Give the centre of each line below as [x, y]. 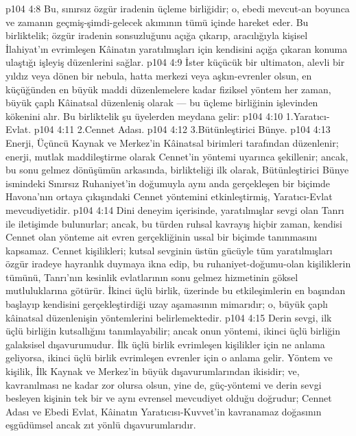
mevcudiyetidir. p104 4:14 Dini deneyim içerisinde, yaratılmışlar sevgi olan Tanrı [175, 209]
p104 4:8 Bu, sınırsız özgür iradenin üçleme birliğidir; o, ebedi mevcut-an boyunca [178, 8]
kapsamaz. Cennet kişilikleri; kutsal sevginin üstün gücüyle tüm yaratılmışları [169, 250]
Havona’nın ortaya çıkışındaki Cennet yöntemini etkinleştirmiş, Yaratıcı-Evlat [169, 196]
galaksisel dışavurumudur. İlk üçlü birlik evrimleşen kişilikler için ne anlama [165, 344]
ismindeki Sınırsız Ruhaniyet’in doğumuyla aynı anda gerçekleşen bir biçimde [168, 183]
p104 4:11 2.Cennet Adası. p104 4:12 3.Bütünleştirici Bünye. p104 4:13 [182, 129]
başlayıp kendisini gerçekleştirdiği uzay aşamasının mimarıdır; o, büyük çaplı [167, 304]
